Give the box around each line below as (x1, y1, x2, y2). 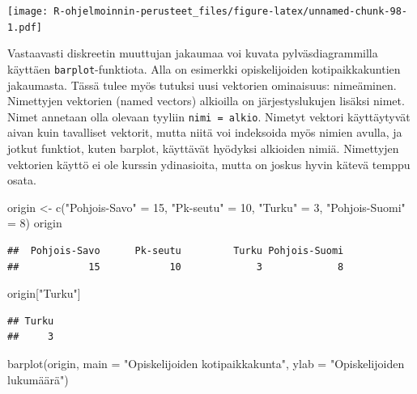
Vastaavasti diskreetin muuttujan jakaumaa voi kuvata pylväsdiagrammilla (7, 44, 378, 61)
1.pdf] (7, 21, 42, 33)
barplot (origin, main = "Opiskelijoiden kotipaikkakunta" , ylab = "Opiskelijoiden (7, 354, 405, 371)
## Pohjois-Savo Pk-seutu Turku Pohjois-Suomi (7, 244, 344, 256)
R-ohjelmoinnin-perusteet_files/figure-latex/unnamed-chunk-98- (53, 6, 407, 17)
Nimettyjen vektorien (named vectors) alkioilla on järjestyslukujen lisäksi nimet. (7, 92, 405, 109)
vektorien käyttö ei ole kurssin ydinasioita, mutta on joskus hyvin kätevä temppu (7, 155, 411, 172)
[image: (7, 6, 49, 17)
